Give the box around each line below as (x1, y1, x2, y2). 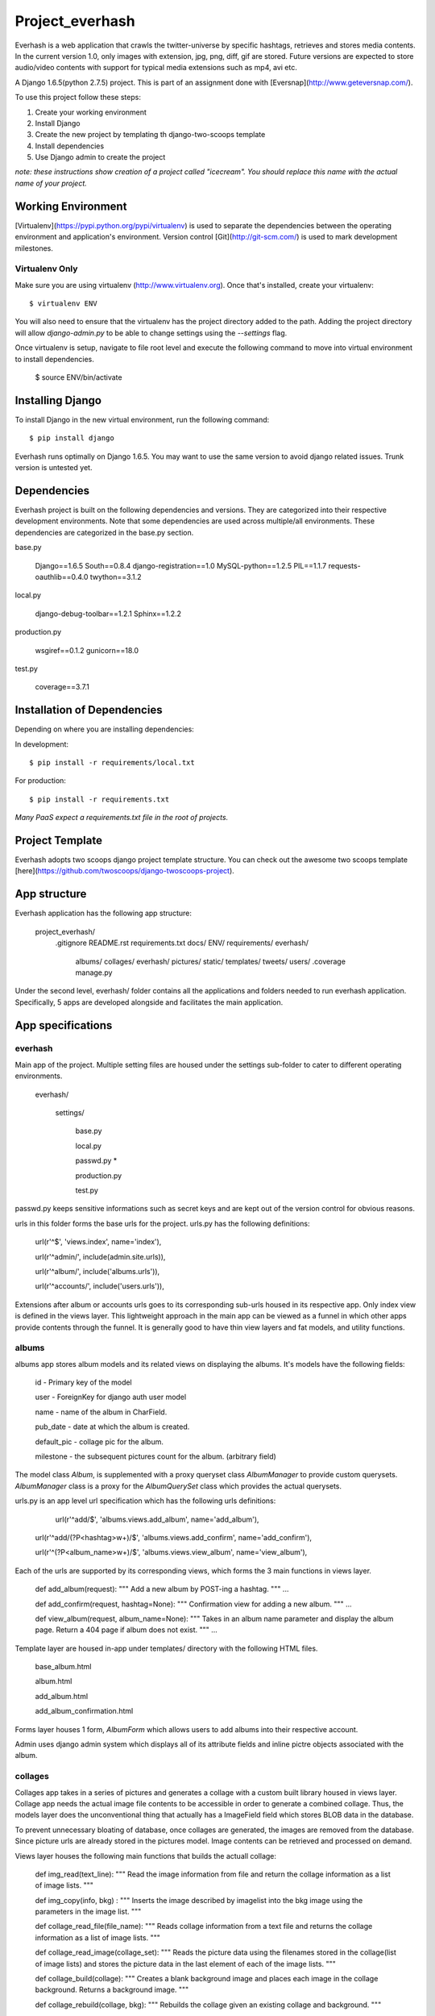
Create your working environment (35, 107, 147, 117)
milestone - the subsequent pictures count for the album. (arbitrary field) (35, 1452, 277, 1461)
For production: (14, 776, 66, 785)
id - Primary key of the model (35, 1377, 132, 1387)
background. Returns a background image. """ (35, 1985, 189, 1995)
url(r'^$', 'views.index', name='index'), (35, 1237, 162, 1247)
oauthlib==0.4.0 (35, 572, 89, 581)
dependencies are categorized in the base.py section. (14, 527, 194, 537)
